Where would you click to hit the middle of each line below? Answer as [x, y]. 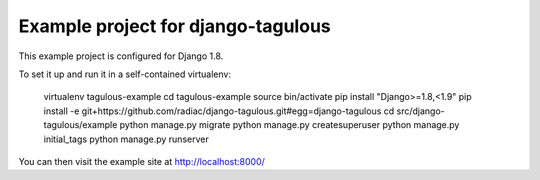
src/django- [420, 111]
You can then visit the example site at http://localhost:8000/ [141, 161]
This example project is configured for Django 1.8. [121, 56]
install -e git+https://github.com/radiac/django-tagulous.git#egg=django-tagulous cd [219, 111]
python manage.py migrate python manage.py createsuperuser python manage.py [289, 125]
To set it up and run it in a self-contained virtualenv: [125, 74]
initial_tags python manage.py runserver [126, 139]
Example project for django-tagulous [174, 26]
